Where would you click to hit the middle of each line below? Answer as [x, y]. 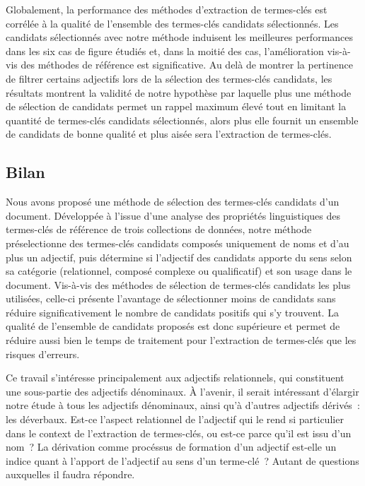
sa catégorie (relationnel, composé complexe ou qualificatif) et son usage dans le [179, 271]
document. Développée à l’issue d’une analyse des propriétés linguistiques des [173, 215]
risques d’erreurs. [43, 354]
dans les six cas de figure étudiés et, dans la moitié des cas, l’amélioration [165, 51]
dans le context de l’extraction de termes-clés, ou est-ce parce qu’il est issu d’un [179, 433]
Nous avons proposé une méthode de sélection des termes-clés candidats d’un [173, 202]
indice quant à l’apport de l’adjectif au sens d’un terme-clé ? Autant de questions [182, 460]
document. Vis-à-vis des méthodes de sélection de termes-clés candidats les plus [178, 284]
